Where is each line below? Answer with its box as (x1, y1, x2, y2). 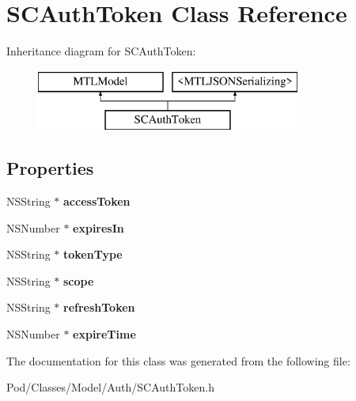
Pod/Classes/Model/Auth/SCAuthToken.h (6, 379, 214, 395)
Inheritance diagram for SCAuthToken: (6, 43, 196, 59)
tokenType (63, 246, 123, 263)
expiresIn (73, 219, 124, 236)
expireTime (73, 326, 136, 342)
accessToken (63, 193, 131, 210)
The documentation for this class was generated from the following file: (6, 352, 350, 369)
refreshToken (63, 299, 135, 316)
